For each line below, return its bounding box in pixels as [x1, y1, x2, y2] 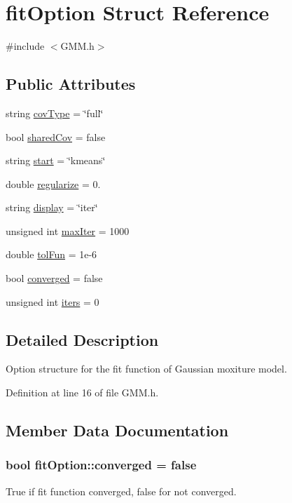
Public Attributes [6, 73, 136, 95]
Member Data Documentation [6, 420, 229, 441]
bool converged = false [6, 271, 103, 286]
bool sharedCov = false [6, 129, 106, 144]
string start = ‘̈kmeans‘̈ [6, 153, 106, 168]
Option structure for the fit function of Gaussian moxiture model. [6, 361, 287, 376]
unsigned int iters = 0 [6, 294, 99, 309]
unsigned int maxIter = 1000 [6, 223, 130, 238]
